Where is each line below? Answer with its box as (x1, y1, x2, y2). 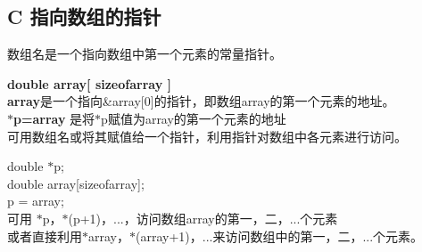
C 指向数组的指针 (7, 3, 161, 30)
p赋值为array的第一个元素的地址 (101, 109, 286, 127)
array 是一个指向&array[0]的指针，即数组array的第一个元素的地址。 (7, 92, 395, 110)
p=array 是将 (13, 109, 95, 127)
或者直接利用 (7, 226, 82, 245)
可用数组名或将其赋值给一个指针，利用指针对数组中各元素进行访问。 (7, 126, 407, 145)
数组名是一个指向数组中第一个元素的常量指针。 (7, 45, 282, 63)
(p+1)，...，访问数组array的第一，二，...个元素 (68, 208, 338, 227)
